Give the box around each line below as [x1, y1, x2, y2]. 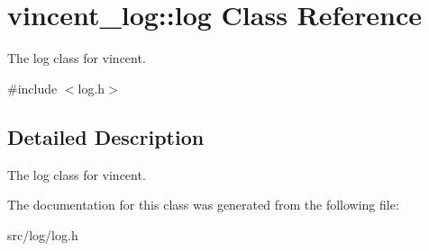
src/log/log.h [7, 225, 78, 244]
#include [7, 78, 58, 97]
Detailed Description [7, 122, 205, 150]
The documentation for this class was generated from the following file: [7, 195, 399, 214]
